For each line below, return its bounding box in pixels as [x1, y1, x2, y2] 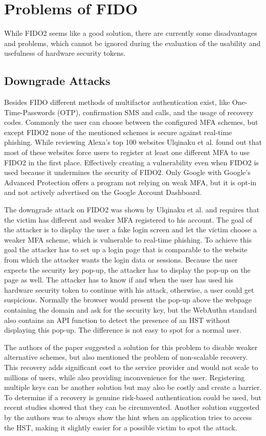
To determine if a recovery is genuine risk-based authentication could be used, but [4, 391, 261, 402]
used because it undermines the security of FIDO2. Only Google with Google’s [4, 167, 251, 178]
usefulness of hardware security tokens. [4, 48, 126, 58]
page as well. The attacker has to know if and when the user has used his [4, 274, 234, 285]
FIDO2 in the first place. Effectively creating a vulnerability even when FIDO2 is [4, 157, 259, 167]
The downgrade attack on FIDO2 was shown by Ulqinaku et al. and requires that [4, 204, 260, 215]
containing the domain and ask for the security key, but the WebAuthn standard [4, 304, 257, 315]
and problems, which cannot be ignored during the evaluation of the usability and [4, 37, 261, 48]
